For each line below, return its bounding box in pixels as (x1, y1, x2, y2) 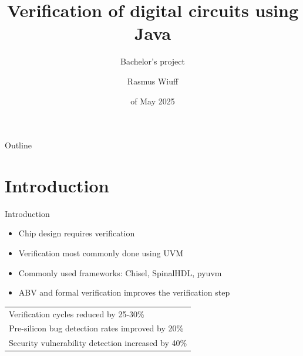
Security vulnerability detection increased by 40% (9, 337, 187, 349)
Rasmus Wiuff (127, 74, 179, 87)
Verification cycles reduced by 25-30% (9, 307, 144, 320)
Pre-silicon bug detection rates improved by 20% (9, 322, 184, 334)
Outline (5, 139, 32, 151)
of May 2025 (130, 94, 175, 107)
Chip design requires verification (18, 227, 135, 239)
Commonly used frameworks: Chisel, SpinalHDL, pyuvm (18, 266, 222, 279)
